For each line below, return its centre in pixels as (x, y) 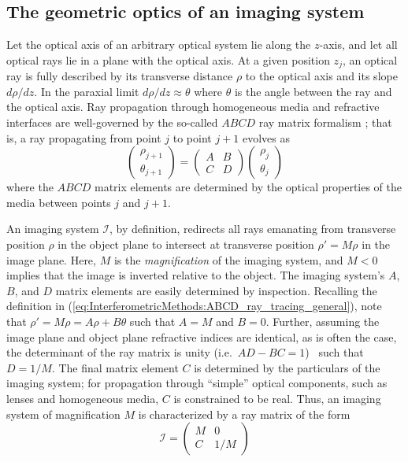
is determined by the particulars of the (287, 367)
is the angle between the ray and (313, 91)
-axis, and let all (358, 44)
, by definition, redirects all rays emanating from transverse (252, 229)
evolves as (266, 137)
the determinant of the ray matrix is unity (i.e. (119, 352)
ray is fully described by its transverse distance (120, 76)
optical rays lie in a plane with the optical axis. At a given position (168, 59)
